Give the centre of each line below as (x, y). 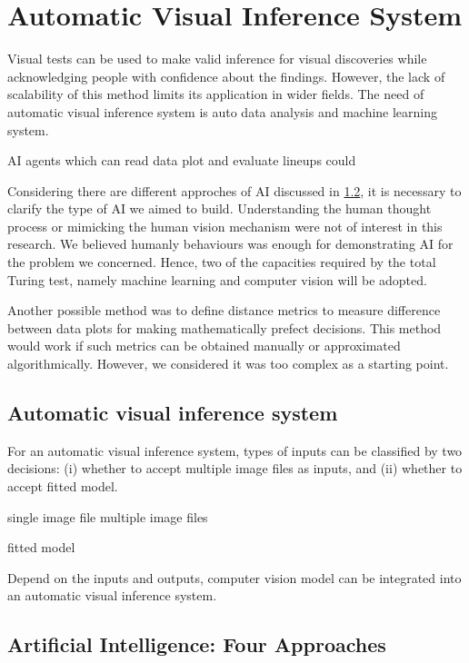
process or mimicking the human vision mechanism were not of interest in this (225, 226)
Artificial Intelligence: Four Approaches (197, 644)
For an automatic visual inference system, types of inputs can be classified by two (235, 450)
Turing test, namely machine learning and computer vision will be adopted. (217, 279)
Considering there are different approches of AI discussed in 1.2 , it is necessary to (234, 190)
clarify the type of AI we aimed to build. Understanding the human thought (220, 208)
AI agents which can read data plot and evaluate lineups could (182, 160)
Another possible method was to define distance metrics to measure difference (224, 310)
